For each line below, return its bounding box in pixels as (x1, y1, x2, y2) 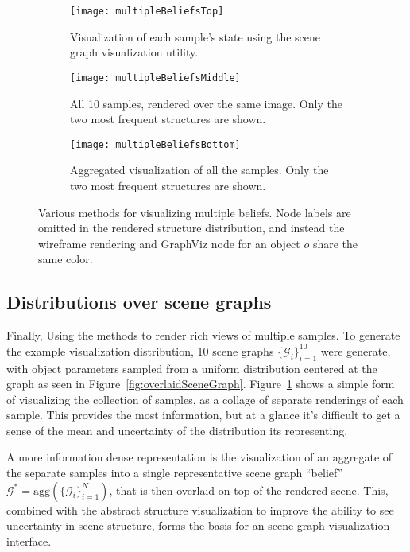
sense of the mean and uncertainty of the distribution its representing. (6, 422, 348, 438)
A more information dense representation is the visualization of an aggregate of (6, 449, 393, 465)
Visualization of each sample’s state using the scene (70, 28, 321, 45)
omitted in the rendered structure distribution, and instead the (38, 220, 345, 236)
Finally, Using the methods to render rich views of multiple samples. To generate (6, 327, 400, 344)
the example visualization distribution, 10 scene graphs (6, 342, 274, 359)
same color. (38, 251, 93, 267)
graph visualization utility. (70, 44, 199, 60)
